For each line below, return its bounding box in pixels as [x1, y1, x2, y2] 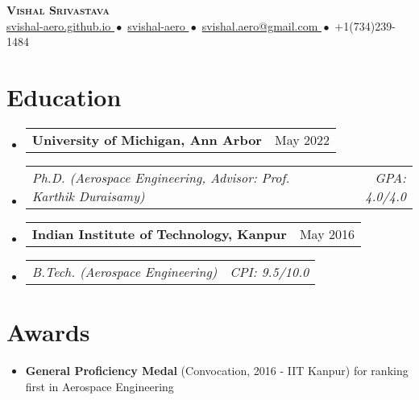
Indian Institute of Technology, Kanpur [31, 224, 287, 243]
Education [6, 80, 122, 113]
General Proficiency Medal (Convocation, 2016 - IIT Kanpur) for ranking [25, 362, 409, 379]
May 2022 [274, 130, 330, 149]
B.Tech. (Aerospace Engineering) [31, 262, 218, 281]
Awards [6, 315, 90, 348]
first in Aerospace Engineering [25, 377, 174, 394]
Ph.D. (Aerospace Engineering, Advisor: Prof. [31, 167, 290, 187]
